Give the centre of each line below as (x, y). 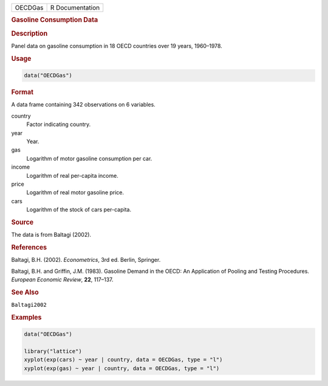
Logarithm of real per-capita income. (72, 175)
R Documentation (75, 8)
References (29, 247)
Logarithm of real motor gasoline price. (75, 192)
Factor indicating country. (59, 124)
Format (22, 93)
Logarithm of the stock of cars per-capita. (79, 209)
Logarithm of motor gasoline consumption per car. (89, 158)
